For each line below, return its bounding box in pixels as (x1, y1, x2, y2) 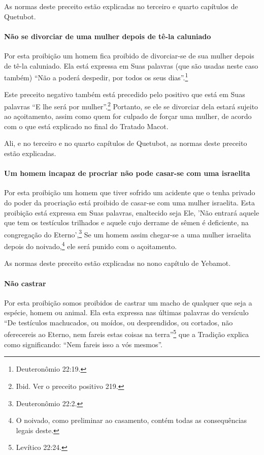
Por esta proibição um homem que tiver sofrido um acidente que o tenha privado (4, 187, 255, 198)
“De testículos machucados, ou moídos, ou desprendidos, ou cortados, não (4, 317, 233, 327)
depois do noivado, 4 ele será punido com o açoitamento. (4, 239, 177, 251)
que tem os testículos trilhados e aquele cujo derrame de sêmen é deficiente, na (4, 217, 249, 228)
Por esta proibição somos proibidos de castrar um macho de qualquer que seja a (4, 297, 252, 308)
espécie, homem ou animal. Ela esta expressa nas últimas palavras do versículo (4, 307, 249, 318)
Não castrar (4, 278, 46, 288)
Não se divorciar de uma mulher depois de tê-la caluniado (4, 31, 211, 41)
